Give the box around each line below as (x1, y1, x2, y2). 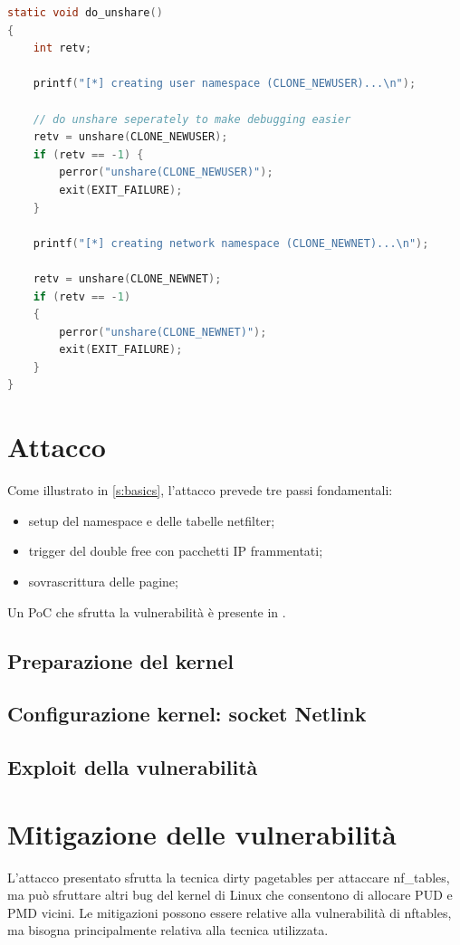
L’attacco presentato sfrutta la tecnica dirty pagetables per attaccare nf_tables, (7, 867, 450, 886)
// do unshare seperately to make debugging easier (33, 112, 351, 126)
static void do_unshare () (7, 6, 163, 19)
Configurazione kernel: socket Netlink (7, 700, 367, 728)
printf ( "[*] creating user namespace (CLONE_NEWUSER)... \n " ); (33, 77, 417, 91)
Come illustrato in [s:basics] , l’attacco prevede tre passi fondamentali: (7, 481, 393, 500)
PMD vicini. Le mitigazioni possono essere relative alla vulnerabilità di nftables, (7, 902, 452, 921)
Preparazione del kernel (7, 646, 234, 674)
